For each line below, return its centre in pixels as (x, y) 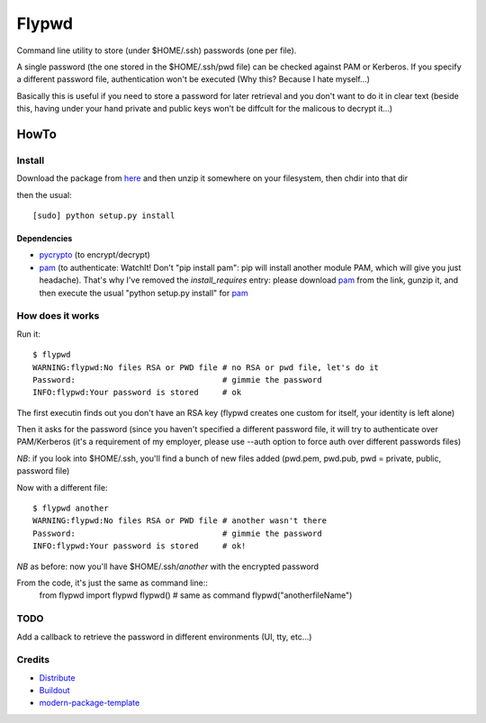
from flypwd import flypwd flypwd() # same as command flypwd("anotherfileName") (196, 595)
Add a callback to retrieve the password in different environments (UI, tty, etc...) (164, 637)
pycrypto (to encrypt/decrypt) (94, 255)
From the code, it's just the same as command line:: (112, 583)
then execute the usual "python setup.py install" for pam (144, 293)
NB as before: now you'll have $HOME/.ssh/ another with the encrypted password (168, 566)
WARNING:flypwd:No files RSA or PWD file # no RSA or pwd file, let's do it (206, 367)
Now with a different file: (62, 487)
